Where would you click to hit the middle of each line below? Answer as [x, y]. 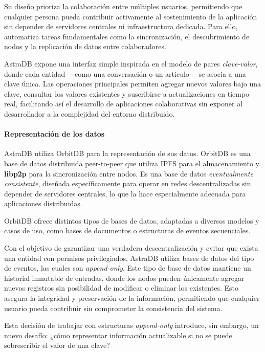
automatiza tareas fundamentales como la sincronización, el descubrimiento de [127, 36]
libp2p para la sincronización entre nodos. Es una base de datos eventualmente [129, 173]
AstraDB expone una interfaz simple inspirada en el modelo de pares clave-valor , [131, 63]
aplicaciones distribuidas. [43, 203]
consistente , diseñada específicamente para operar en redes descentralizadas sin [128, 183]
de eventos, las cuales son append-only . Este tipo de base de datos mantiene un [128, 268]
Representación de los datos [54, 134]
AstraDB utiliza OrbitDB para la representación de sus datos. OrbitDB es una [127, 153]
